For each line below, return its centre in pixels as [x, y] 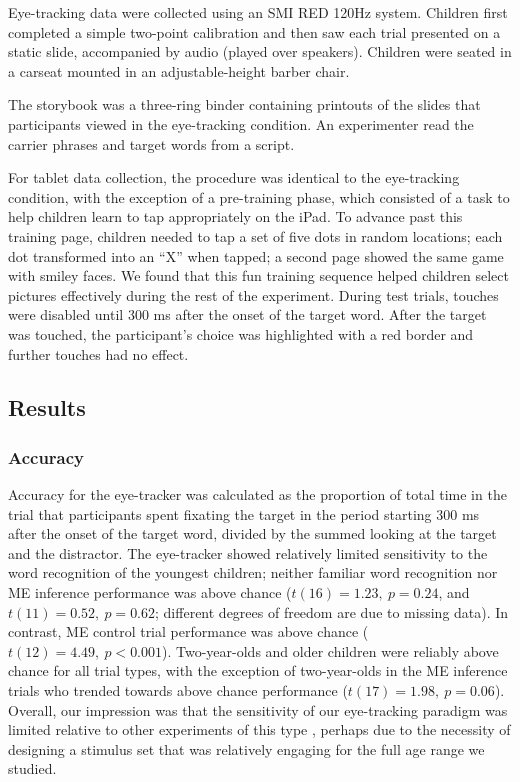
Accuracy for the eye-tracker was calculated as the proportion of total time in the [257, 494]
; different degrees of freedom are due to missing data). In [332, 611]
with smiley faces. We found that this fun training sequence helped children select [258, 275]
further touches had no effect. [98, 353]
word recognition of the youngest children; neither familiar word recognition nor [253, 572]
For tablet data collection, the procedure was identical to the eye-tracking [234, 177]
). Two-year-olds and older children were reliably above [330, 650]
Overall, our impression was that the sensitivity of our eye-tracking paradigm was [258, 709]
